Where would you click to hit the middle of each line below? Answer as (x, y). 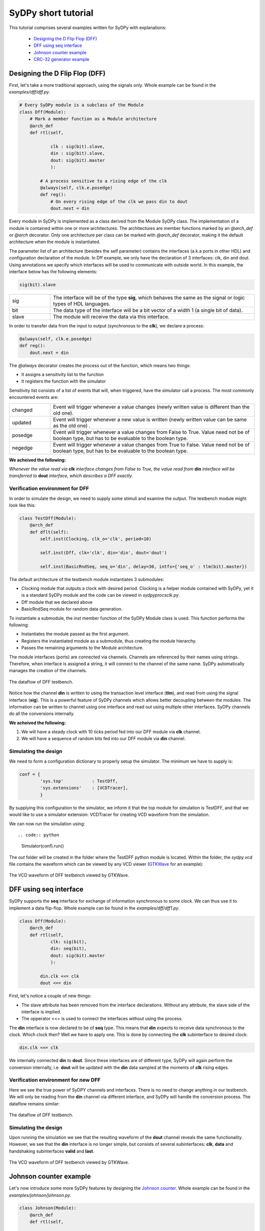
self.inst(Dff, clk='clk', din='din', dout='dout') (104, 552)
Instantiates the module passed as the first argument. (75, 634)
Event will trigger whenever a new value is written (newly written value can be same (150, 420)
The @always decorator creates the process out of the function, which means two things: (100, 365)
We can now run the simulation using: (47, 824)
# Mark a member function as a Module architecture (93, 119)
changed (22, 410)
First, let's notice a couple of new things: (50, 996)
